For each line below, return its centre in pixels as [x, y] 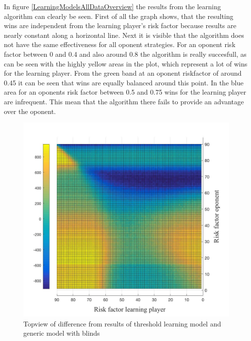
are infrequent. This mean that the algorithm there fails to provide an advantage [124, 101]
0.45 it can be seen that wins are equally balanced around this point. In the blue [124, 82]
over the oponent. [30, 111]
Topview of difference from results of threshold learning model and [122, 323]
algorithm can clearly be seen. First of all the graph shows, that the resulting [119, 16]
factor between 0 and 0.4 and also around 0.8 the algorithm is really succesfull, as [125, 54]
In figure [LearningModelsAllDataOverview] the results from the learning [112, 6]
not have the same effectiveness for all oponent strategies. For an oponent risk [120, 44]
